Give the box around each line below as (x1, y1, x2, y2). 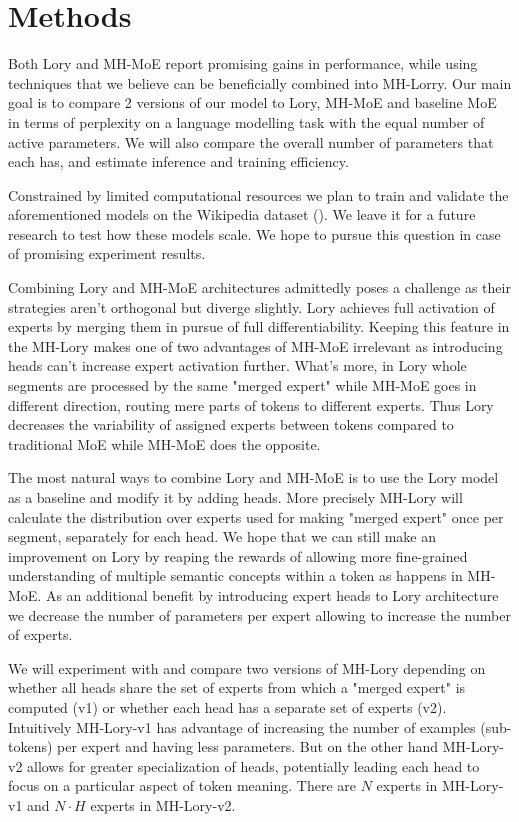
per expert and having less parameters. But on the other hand (57, 736, 439, 757)
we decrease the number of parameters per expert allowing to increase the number (8, 604, 511, 625)
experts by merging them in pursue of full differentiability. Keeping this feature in (8, 316, 510, 337)
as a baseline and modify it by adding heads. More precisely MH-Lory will (8, 487, 463, 507)
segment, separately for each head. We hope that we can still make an (8, 526, 437, 547)
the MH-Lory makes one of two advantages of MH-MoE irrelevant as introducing (8, 335, 503, 356)
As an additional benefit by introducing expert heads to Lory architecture (45, 584, 499, 605)
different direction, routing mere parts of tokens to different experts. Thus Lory (8, 394, 494, 415)
